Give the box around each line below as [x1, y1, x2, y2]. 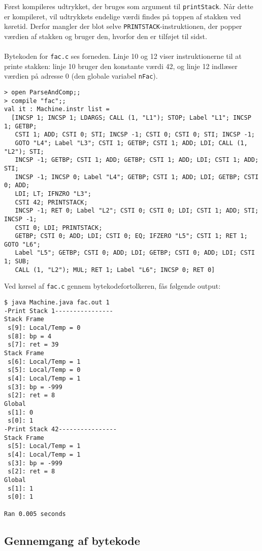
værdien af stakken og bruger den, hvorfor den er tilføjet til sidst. [4, 30, 207, 41]
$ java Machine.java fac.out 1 [4, 299, 110, 306]
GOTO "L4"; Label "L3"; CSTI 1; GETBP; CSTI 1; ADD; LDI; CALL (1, [15, 139, 248, 147]
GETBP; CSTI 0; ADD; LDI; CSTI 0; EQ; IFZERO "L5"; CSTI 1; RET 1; [15, 232, 248, 240]
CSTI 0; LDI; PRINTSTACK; [15, 224, 103, 231]
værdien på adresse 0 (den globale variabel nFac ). [4, 71, 158, 81]
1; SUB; [4, 258, 30, 265]
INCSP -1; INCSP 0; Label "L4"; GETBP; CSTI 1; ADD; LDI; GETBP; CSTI [15, 173, 259, 181]
